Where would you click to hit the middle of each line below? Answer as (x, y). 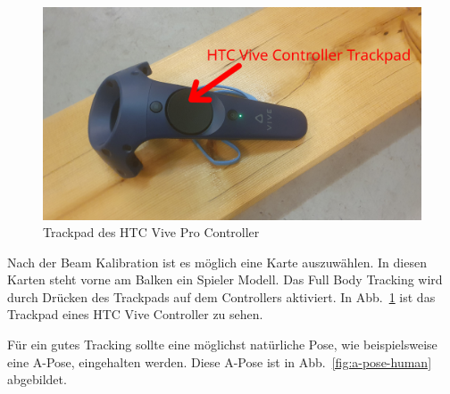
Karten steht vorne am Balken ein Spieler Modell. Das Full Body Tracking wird (225, 279)
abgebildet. (37, 379)
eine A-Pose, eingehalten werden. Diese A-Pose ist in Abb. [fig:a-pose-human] (220, 361)
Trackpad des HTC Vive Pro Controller (151, 232)
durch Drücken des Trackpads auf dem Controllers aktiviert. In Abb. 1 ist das (221, 296)
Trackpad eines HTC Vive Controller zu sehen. (135, 314)
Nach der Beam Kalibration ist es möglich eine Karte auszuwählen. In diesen (217, 262)
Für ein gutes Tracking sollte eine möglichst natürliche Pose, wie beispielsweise (222, 345)
